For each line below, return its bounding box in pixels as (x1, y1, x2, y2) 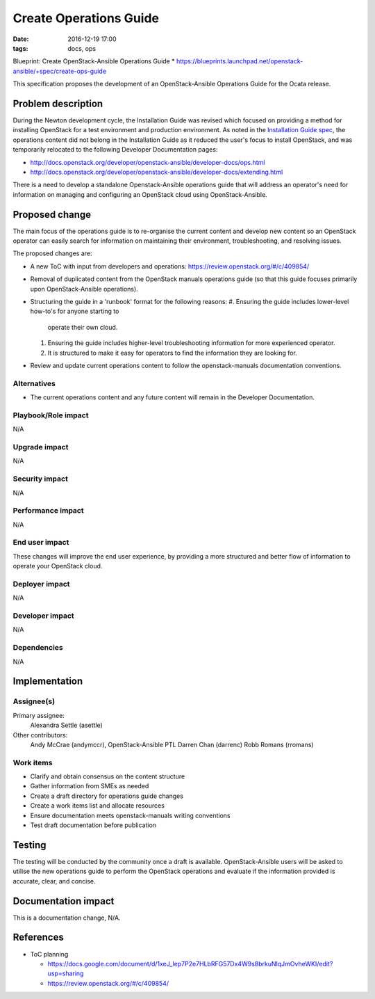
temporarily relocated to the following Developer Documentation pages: (12, 145, 218, 154)
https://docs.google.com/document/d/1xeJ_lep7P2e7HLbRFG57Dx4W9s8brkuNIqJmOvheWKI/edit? (47, 959, 333, 968)
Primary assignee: (12, 711, 65, 719)
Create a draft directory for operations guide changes (30, 792, 184, 800)
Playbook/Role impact (12, 410, 89, 420)
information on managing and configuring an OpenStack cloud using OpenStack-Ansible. (12, 190, 267, 198)
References (12, 932, 64, 943)
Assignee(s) (12, 696, 56, 706)
